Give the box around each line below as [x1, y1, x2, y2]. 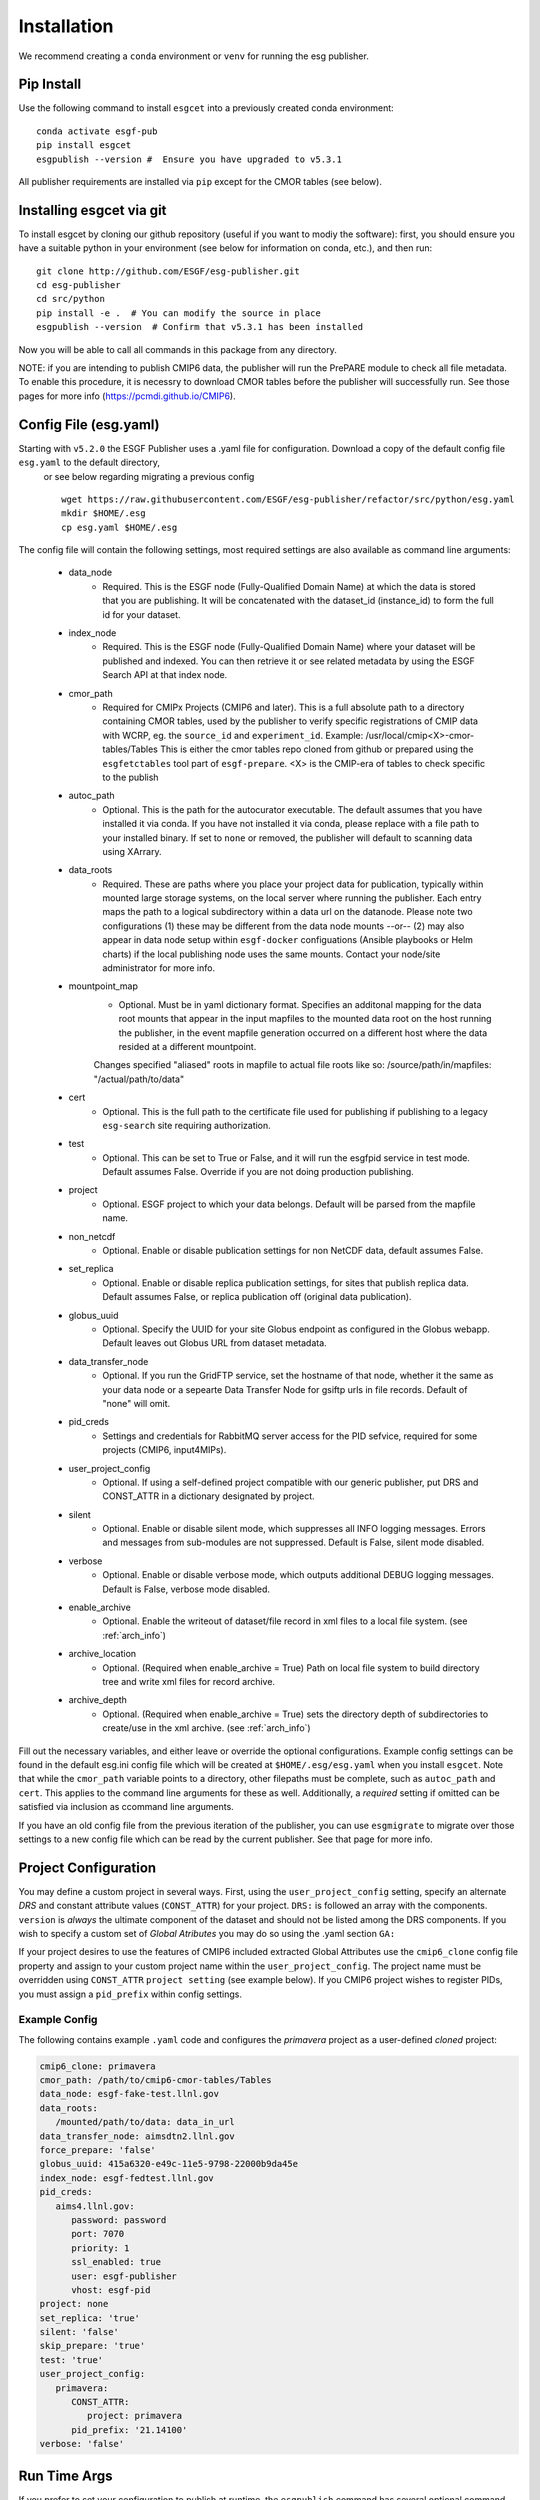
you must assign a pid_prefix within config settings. [18, 1988, 242, 2000]
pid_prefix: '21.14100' [71, 2424, 188, 2435]
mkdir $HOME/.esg [61, 508, 146, 519]
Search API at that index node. [102, 669, 228, 681]
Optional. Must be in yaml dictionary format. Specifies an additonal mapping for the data [118, 998, 482, 1010]
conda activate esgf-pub [36, 125, 158, 137]
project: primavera [86, 2410, 183, 2422]
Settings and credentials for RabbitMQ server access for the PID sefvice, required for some [102, 1430, 478, 1442]
